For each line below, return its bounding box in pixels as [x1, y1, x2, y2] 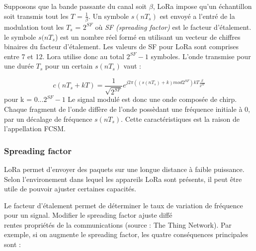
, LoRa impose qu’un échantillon [153, 1, 252, 11]
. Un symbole [88, 10, 129, 21]
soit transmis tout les [4, 10, 69, 21]
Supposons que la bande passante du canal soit [4, 1, 147, 11]
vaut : [123, 61, 141, 71]
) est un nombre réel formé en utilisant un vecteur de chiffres [55, 31, 241, 42]
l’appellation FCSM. [4, 123, 66, 134]
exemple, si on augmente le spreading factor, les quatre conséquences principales [4, 229, 248, 240]
